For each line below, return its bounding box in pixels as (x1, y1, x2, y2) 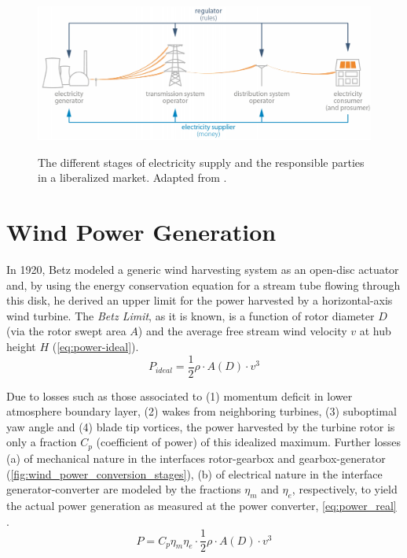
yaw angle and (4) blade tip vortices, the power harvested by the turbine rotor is (6, 418, 395, 434)
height (6, 338, 36, 355)
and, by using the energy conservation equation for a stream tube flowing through (6, 276, 401, 293)
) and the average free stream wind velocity (137, 323, 347, 339)
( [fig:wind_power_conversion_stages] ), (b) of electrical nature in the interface (6, 465, 383, 482)
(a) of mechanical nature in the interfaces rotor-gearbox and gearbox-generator (6, 449, 386, 466)
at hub (359, 323, 391, 339)
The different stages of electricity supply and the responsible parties (38, 153, 365, 170)
